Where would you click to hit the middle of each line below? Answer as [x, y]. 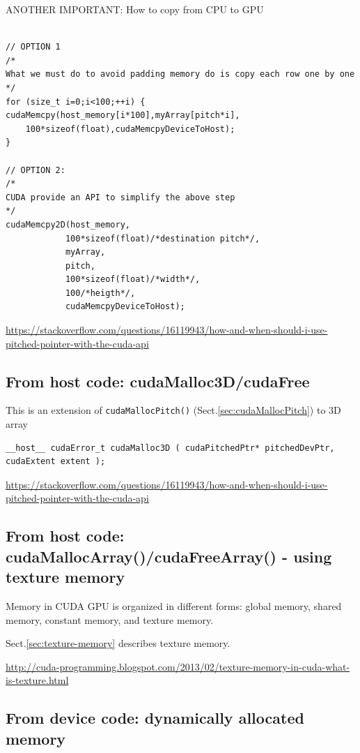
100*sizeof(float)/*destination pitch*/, [163, 238]
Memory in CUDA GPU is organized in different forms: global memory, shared [174, 606]
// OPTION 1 [33, 47]
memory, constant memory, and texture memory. [110, 619]
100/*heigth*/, [100, 293]
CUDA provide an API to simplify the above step [120, 197]
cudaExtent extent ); [56, 462]
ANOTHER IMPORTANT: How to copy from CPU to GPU [135, 9]
